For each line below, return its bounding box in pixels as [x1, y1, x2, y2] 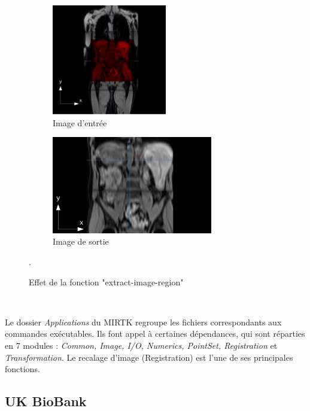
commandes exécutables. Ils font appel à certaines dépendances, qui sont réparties [5, 327, 305, 340]
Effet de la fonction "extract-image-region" [29, 275, 184, 288]
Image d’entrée [53, 116, 107, 129]
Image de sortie [53, 235, 109, 248]
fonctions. [5, 363, 40, 375]
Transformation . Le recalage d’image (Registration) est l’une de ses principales [5, 351, 293, 363]
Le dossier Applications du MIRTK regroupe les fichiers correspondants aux [5, 315, 282, 328]
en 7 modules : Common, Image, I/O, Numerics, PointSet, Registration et [5, 339, 278, 351]
